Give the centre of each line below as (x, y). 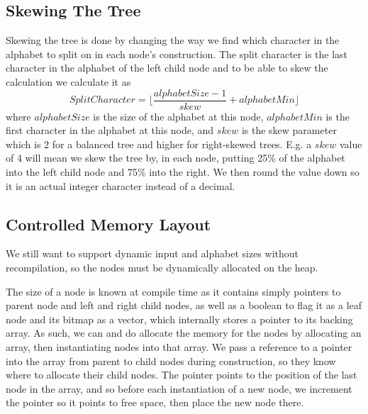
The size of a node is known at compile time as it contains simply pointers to (173, 291)
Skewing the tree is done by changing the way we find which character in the (173, 40)
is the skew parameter (289, 130)
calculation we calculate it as (68, 81)
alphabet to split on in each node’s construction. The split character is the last (177, 54)
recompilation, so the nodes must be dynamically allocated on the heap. (162, 267)
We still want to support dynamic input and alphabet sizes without (152, 253)
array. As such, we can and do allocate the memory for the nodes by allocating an (184, 333)
